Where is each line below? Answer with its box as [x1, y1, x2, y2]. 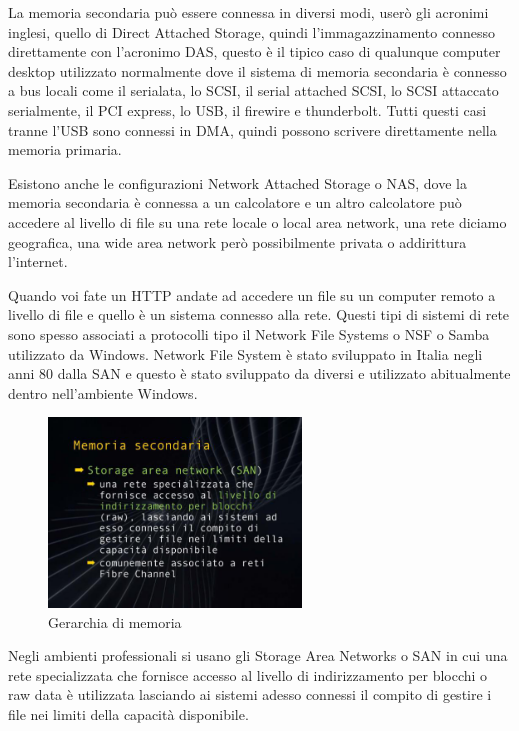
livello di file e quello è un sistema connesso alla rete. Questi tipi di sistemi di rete [8, 304, 510, 325]
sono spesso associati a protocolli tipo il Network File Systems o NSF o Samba [8, 323, 490, 344]
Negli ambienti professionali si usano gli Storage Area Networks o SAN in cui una [8, 645, 508, 666]
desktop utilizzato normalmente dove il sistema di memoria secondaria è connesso [8, 60, 507, 81]
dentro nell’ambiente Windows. [8, 382, 198, 403]
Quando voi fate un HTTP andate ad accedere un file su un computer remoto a [8, 284, 496, 305]
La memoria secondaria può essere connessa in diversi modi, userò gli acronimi [8, 2, 489, 22]
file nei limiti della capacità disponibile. [8, 703, 249, 724]
